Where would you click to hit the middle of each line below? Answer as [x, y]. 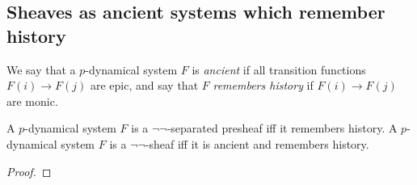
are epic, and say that [144, 85]
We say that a [41, 69]
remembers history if [263, 85]
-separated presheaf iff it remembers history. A [282, 128]
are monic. [32, 101]
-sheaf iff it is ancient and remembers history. [257, 143]
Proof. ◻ [29, 171]
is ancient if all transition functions [279, 69]
